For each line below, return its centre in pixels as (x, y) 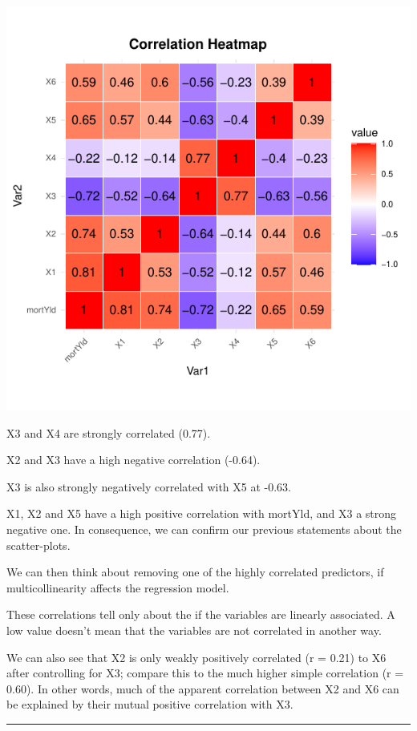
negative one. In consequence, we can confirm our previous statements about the (204, 529)
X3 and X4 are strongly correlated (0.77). (109, 432)
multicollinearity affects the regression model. (118, 587)
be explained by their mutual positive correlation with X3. (150, 704)
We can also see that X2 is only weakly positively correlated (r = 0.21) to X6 (196, 657)
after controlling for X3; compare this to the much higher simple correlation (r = (205, 673)
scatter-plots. (38, 545)
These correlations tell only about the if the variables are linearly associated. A (201, 614)
